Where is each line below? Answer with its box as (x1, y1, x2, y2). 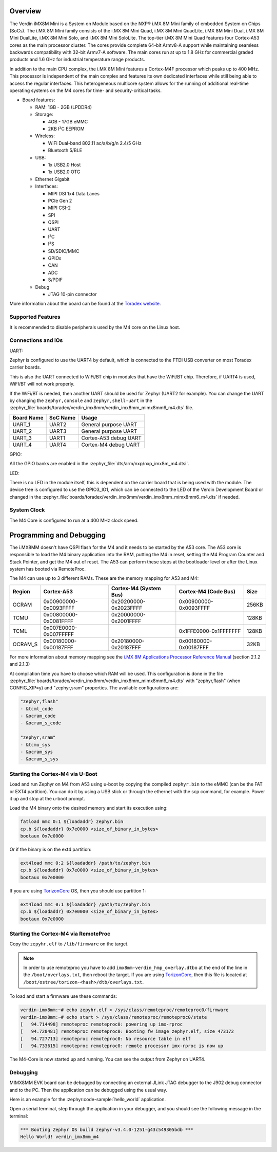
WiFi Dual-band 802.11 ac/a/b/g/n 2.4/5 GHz (48, 140, 142, 146)
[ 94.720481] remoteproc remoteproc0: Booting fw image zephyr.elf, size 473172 (20, 1029, 234, 1034)
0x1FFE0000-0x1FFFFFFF (179, 627, 241, 634)
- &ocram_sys (20, 749, 53, 755)
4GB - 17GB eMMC (48, 118, 88, 124)
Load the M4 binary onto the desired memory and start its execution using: (9, 805, 168, 811)
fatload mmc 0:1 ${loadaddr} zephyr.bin (20, 819, 123, 825)
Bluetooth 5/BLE (48, 147, 82, 154)
